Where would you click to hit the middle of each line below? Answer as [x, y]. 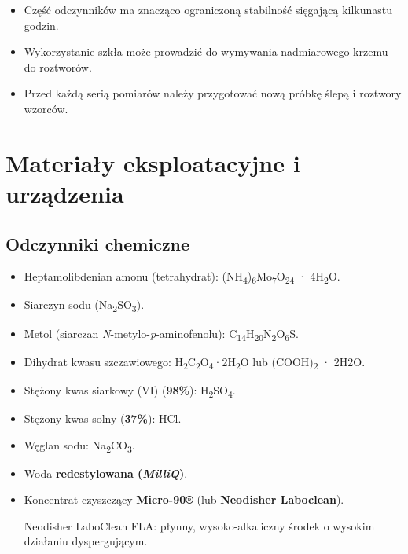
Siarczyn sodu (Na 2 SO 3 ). [84, 306]
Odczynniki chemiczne [98, 243]
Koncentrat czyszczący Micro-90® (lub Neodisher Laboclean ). [184, 499]
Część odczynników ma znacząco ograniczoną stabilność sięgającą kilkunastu [208, 9]
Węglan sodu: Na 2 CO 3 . [79, 446]
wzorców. [46, 108]
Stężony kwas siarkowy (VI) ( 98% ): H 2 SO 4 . [130, 391]
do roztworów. [58, 66]
